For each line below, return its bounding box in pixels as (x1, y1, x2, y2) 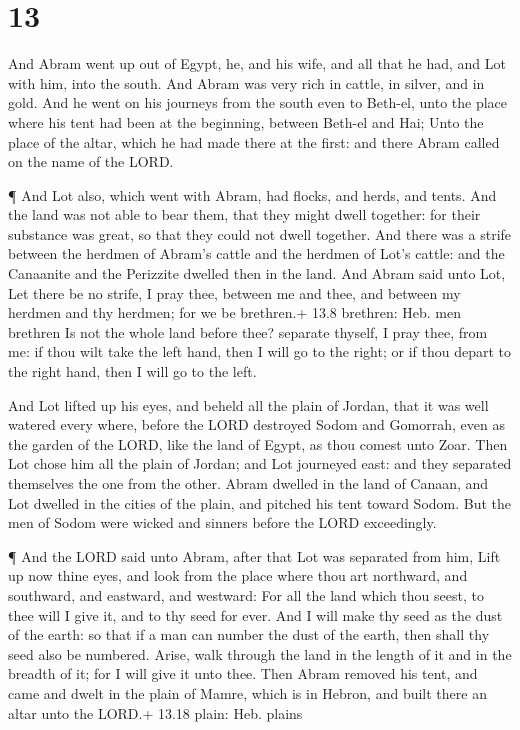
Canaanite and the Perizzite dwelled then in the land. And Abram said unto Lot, (8, 263, 506, 284)
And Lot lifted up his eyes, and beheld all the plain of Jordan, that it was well (8, 394, 489, 415)
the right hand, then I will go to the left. (8, 361, 257, 382)
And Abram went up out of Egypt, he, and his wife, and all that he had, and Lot (8, 53, 506, 74)
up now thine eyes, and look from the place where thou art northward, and (8, 565, 468, 586)
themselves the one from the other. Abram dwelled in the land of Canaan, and (8, 473, 489, 493)
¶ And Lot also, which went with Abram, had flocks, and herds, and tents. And (8, 184, 497, 205)
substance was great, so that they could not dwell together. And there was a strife (8, 223, 512, 244)
